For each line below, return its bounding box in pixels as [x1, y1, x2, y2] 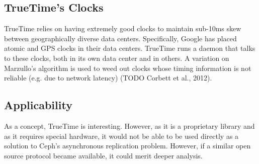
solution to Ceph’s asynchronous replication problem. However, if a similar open [4, 140, 251, 151]
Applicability [4, 97, 72, 113]
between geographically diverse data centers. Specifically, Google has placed [4, 33, 237, 43]
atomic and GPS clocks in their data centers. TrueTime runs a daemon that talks [4, 43, 255, 53]
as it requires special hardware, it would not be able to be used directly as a [4, 130, 239, 141]
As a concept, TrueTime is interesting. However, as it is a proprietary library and [4, 120, 255, 131]
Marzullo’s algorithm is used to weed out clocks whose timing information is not [4, 62, 251, 73]
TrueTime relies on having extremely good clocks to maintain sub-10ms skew [4, 23, 241, 34]
